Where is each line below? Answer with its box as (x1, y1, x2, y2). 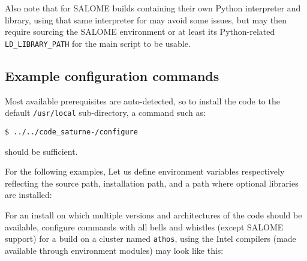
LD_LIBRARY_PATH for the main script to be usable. (5, 37, 191, 49)
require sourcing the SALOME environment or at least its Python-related (5, 25, 275, 38)
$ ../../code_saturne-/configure (5, 127, 138, 136)
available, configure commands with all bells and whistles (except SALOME (5, 220, 284, 233)
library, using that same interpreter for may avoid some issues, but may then (5, 13, 287, 26)
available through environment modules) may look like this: (5, 244, 224, 256)
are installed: (5, 188, 52, 201)
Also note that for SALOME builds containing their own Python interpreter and (5, 2, 301, 14)
